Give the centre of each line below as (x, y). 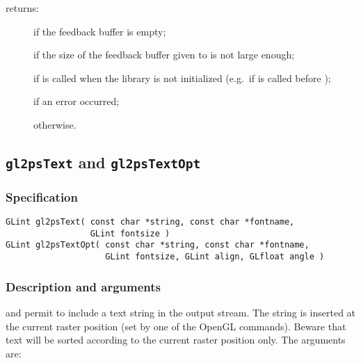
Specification (42, 196)
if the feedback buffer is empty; (100, 31)
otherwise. (55, 124)
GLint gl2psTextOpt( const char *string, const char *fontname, (158, 245)
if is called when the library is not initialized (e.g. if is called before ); (182, 78)
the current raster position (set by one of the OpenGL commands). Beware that (176, 326)
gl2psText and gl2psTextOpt (103, 162)
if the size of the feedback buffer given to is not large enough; (164, 55)
